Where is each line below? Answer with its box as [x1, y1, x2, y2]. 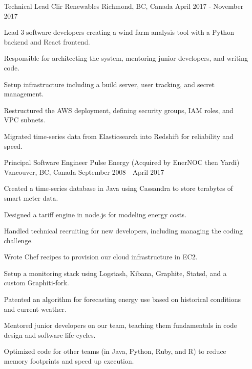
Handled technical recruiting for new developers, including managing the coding [4, 226, 243, 236]
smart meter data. [4, 192, 58, 203]
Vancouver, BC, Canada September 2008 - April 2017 [4, 166, 164, 177]
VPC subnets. [4, 115, 45, 125]
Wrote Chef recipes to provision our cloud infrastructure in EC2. [4, 252, 198, 262]
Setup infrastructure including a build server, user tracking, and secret [4, 79, 215, 89]
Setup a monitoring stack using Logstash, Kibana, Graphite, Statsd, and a [4, 268, 227, 278]
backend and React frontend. [4, 36, 90, 46]
